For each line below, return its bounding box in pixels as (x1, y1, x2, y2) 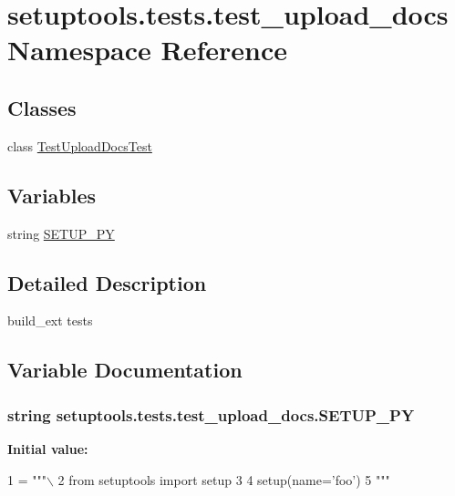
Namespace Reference (7, 31, 287, 68)
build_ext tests (7, 311, 93, 330)
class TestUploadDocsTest (7, 136, 152, 155)
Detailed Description (7, 268, 207, 296)
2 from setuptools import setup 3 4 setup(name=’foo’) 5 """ (57, 470, 390, 489)
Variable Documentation (7, 356, 243, 384)
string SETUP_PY (7, 223, 115, 243)
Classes (7, 93, 77, 121)
